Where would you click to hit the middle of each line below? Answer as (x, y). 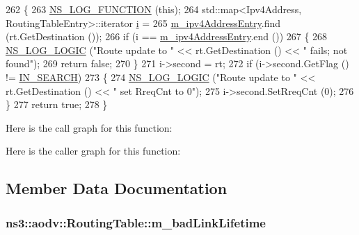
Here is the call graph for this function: (89, 127)
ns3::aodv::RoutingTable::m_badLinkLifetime (136, 222)
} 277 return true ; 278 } (57, 104)
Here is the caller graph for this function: (93, 151)
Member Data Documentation (117, 188)
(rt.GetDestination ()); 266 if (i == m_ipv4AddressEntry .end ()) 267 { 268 (167, 36)
